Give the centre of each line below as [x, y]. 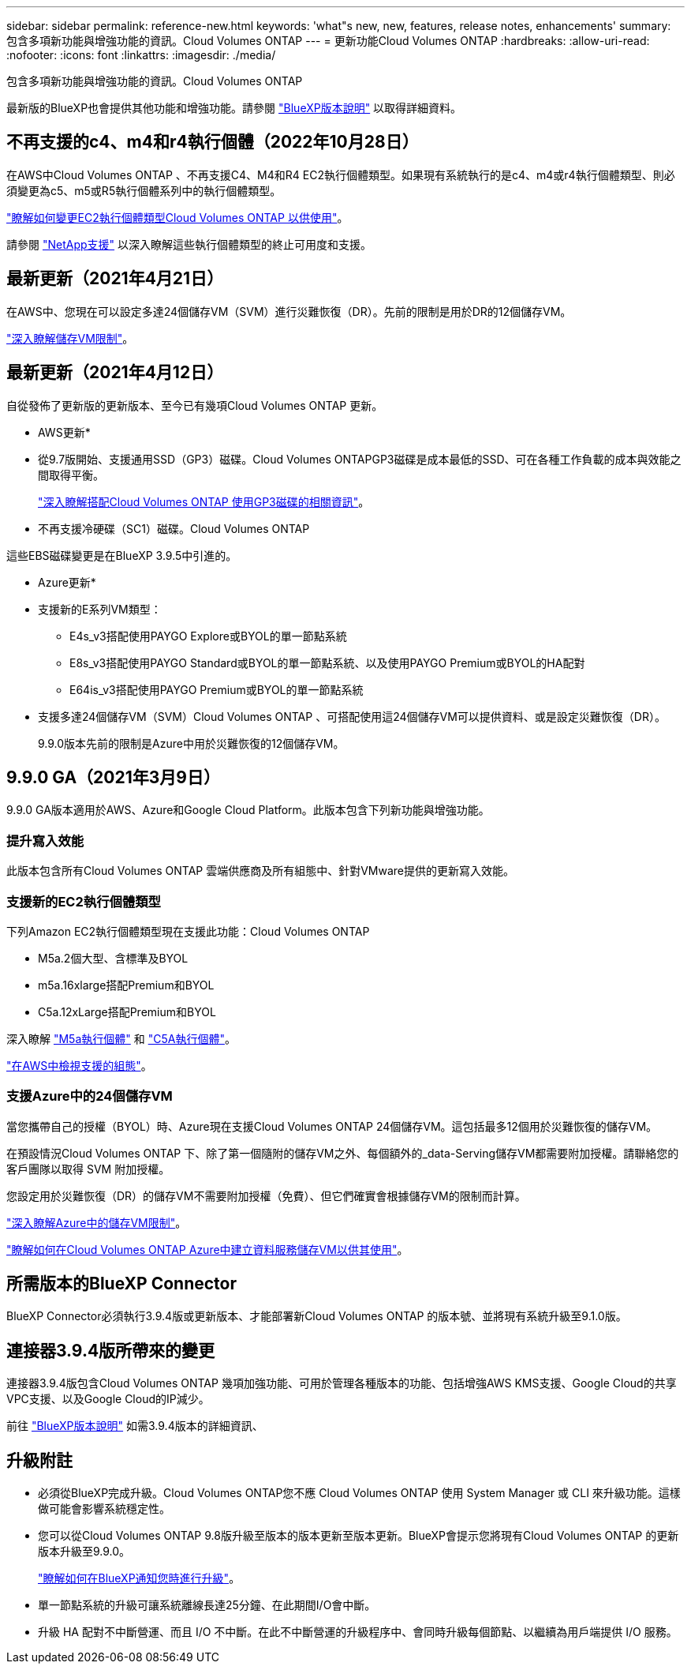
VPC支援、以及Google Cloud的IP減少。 [108, 1399]
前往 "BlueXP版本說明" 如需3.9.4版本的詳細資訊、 [135, 1426]
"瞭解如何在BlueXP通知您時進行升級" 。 [139, 1578]
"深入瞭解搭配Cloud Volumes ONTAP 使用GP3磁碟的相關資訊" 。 [204, 501]
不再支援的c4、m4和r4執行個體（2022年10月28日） [213, 142]
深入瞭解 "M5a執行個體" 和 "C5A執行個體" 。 [121, 1038]
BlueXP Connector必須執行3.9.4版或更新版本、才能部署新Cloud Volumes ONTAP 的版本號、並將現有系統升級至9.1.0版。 [317, 1316]
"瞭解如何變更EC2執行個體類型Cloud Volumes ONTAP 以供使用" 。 [177, 217]
